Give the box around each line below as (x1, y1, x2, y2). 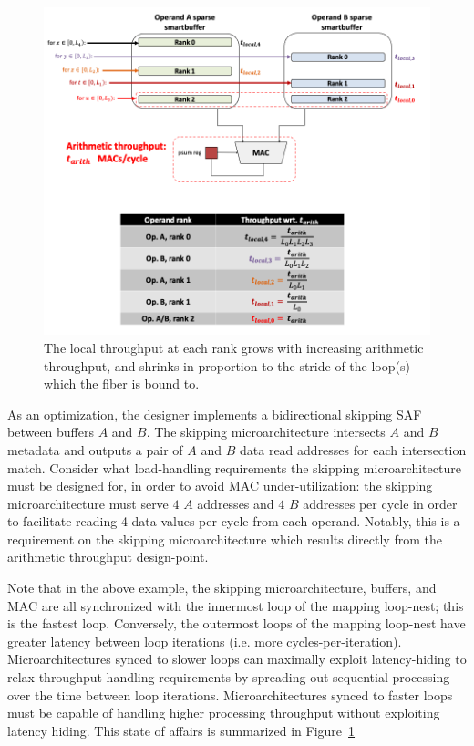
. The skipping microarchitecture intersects (146, 422, 386, 441)
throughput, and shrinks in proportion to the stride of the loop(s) (44, 356, 410, 375)
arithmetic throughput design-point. (7, 547, 209, 566)
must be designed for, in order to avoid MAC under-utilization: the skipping (7, 476, 433, 495)
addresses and (197, 493, 274, 513)
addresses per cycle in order (303, 493, 458, 513)
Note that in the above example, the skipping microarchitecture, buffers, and (7, 578, 437, 597)
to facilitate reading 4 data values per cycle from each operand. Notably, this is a (7, 512, 460, 531)
